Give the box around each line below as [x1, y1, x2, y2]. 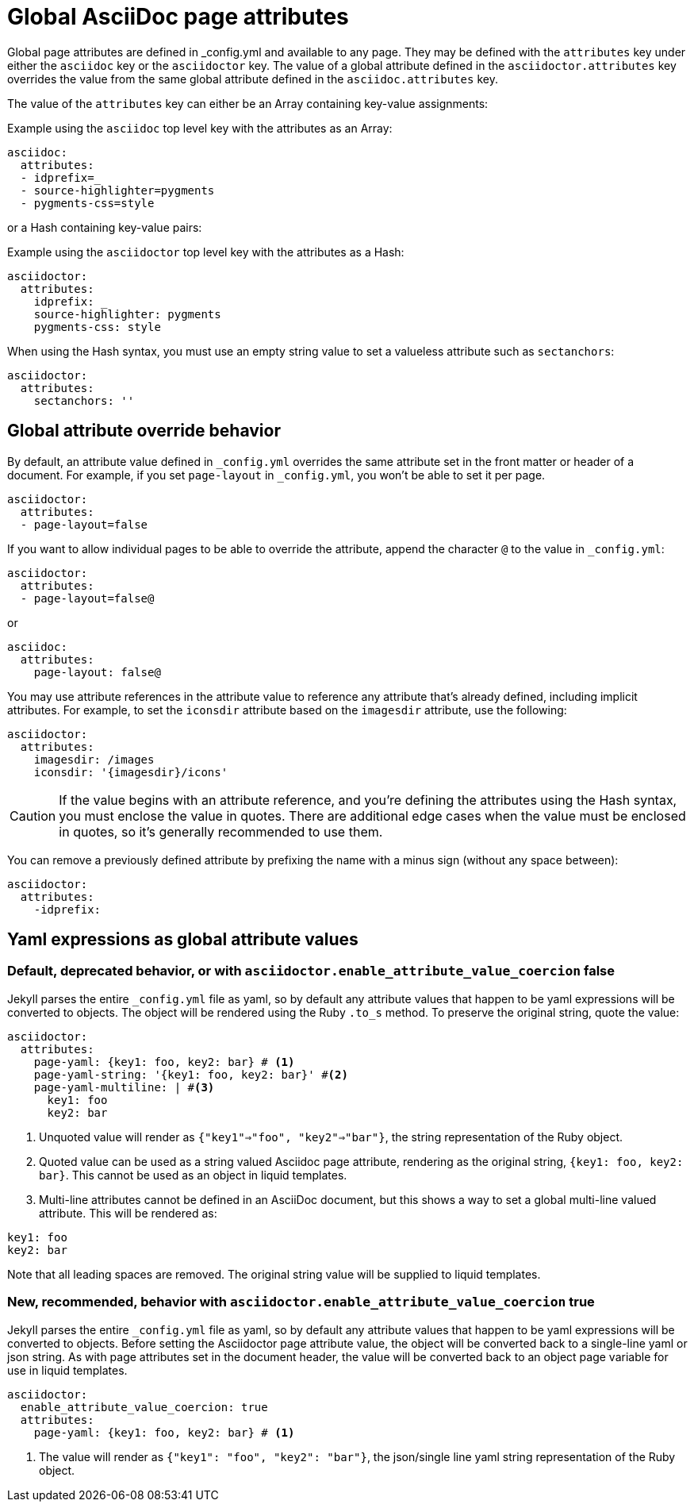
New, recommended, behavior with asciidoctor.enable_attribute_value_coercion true [7, 1294, 595, 1310]
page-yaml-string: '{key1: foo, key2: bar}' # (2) [33, 1068, 348, 1081]
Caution [10, 807, 56, 824]
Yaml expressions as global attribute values [7, 929, 359, 950]
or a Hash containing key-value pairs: [7, 220, 202, 234]
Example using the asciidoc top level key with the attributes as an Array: [7, 121, 393, 135]
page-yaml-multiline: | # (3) [33, 1080, 215, 1094]
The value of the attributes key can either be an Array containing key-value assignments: [7, 96, 489, 110]
